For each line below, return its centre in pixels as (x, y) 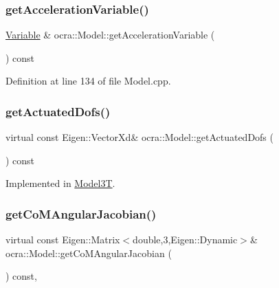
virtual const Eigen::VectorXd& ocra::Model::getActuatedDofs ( (139, 137)
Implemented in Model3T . (60, 183)
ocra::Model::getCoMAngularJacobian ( (89, 253)
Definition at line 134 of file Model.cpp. (88, 81)
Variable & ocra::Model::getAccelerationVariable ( (110, 35)
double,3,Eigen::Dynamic (185, 240)
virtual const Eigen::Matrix (63, 240)
